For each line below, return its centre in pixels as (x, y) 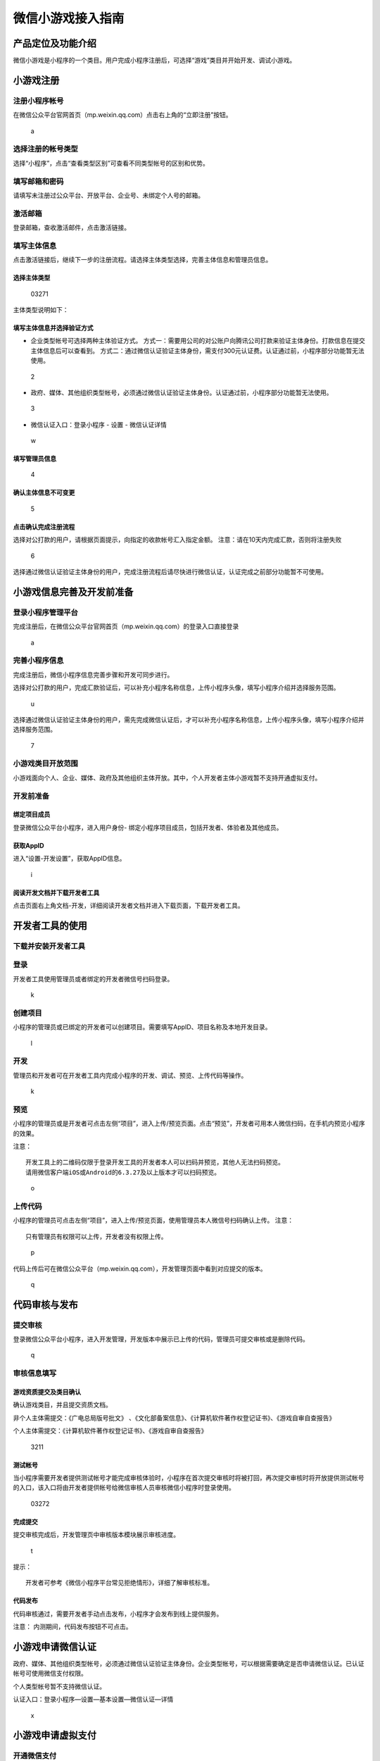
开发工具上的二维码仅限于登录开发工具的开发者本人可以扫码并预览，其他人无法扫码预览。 (155, 1163)
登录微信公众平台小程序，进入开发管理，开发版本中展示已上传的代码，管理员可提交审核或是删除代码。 (161, 1339)
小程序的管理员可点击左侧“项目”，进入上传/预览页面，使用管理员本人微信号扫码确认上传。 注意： (153, 1220)
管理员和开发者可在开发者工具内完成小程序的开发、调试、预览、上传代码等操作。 (130, 1075)
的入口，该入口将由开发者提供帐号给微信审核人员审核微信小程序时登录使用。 (124, 1488)
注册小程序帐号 (38, 101)
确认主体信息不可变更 (44, 492)
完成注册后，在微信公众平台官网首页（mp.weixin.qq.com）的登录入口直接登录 (126, 626)
